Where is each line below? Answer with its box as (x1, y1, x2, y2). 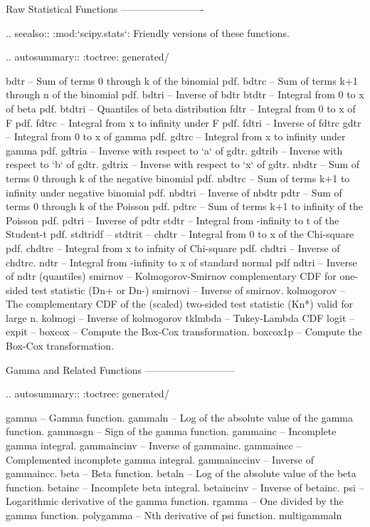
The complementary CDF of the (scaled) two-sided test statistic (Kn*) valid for (6, 296, 354, 311)
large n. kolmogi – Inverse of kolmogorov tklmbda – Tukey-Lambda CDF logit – (6, 310, 354, 325)
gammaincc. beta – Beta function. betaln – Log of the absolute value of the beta (6, 466, 356, 481)
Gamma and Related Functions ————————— (6, 362, 235, 377)
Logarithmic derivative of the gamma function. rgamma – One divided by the (6, 494, 344, 508)
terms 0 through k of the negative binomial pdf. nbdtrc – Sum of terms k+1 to (6, 170, 350, 185)
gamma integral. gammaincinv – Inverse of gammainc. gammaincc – (6, 438, 302, 453)
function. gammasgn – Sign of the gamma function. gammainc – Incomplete (6, 424, 337, 439)
